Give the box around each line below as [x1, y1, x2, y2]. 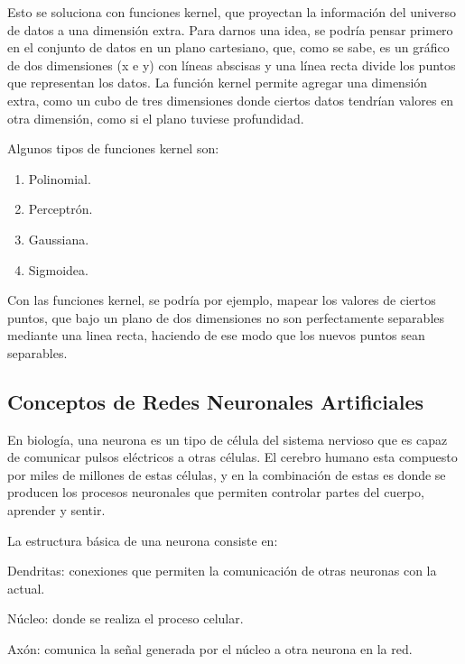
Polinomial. [28, 169, 91, 188]
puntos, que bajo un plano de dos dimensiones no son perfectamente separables [7, 308, 445, 327]
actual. [7, 578, 45, 597]
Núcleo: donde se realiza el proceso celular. [7, 609, 244, 628]
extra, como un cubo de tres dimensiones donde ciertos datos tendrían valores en [7, 90, 454, 109]
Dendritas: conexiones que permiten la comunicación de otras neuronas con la [7, 561, 437, 580]
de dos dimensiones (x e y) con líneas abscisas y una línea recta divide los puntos [7, 55, 456, 74]
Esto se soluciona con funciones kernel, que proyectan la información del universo [7, 3, 456, 21]
